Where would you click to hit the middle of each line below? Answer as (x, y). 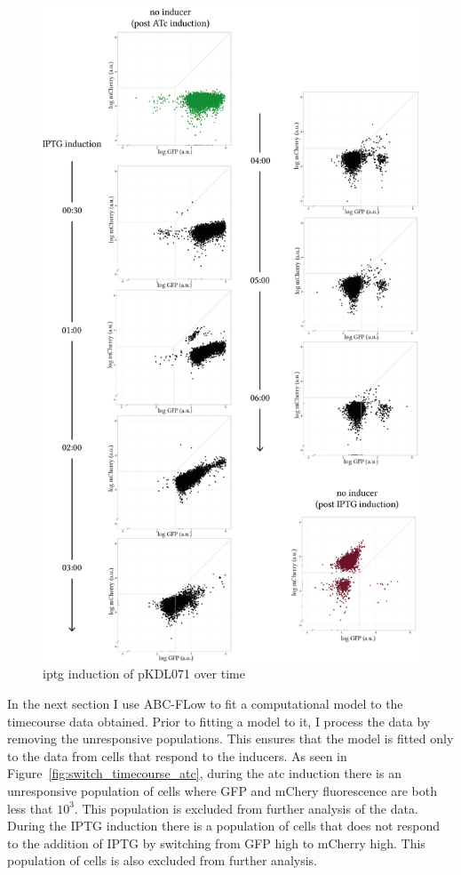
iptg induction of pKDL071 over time (144, 674)
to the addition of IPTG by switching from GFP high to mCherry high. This (216, 843)
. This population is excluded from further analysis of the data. (246, 808)
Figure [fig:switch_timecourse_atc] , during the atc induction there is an (204, 773)
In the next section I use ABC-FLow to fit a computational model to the (205, 704)
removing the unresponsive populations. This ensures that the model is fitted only (230, 739)
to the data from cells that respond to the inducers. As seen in (177, 755)
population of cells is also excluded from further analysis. (162, 860)
